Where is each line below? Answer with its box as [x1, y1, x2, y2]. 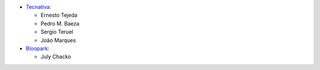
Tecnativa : [25, 4, 52, 10]
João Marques [40, 36, 76, 44]
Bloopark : [25, 44, 50, 52]
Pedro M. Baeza [40, 20, 80, 27]
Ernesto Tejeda [40, 12, 78, 19]
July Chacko [40, 53, 71, 61]
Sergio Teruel [40, 28, 73, 36]
